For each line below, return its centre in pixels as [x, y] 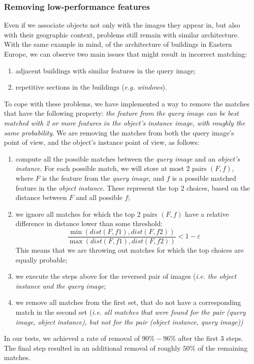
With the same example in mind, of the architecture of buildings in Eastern [118, 44]
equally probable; [41, 259]
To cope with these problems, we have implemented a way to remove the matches [127, 103]
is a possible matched [204, 178]
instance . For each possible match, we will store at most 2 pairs [111, 168]
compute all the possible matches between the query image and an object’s [128, 158]
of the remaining [222, 347]
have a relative [207, 214]
